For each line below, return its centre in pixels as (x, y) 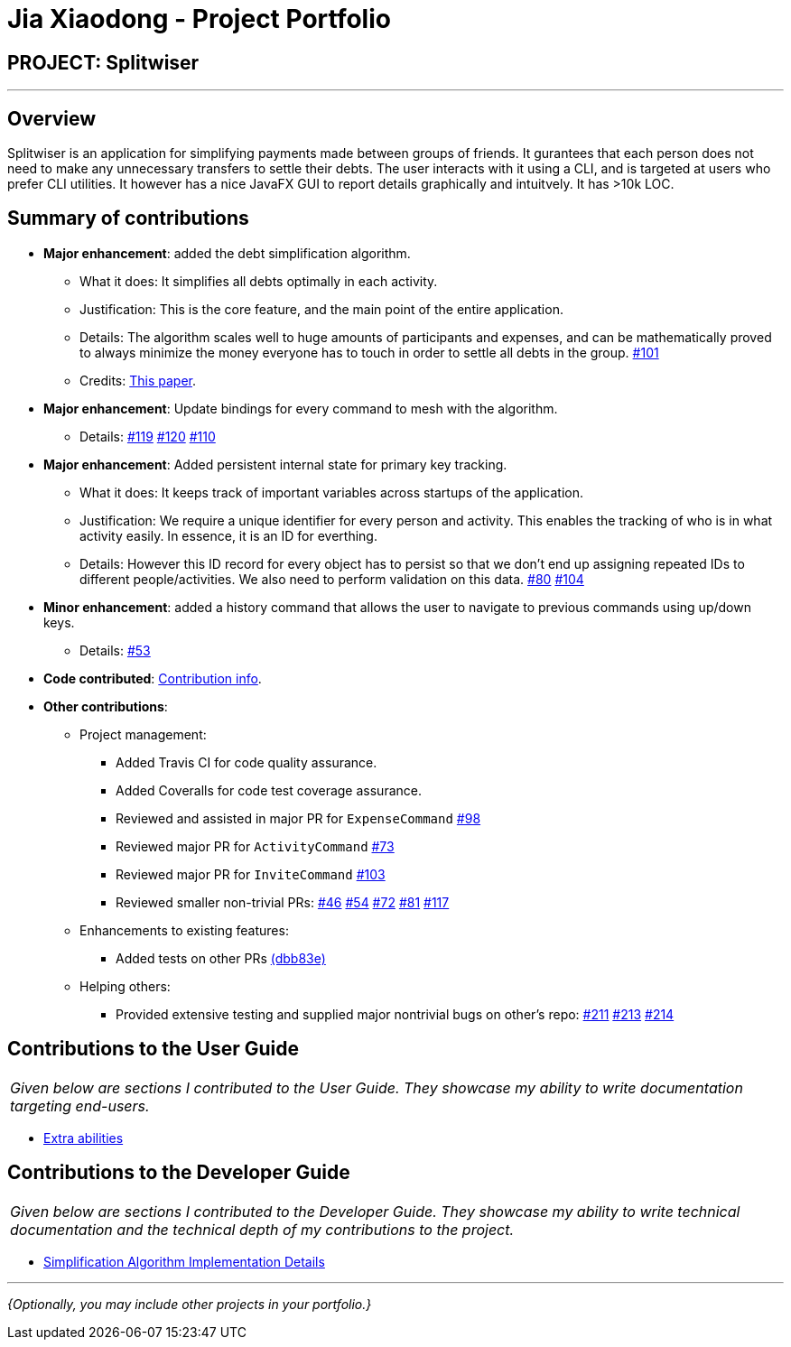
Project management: (143, 734)
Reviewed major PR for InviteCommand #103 (251, 874)
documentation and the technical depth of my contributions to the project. (262, 1229)
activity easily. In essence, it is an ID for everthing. (228, 535)
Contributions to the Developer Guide (179, 1173)
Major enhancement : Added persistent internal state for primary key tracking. (275, 464)
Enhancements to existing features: (184, 930)
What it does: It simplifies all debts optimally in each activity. (259, 281)
